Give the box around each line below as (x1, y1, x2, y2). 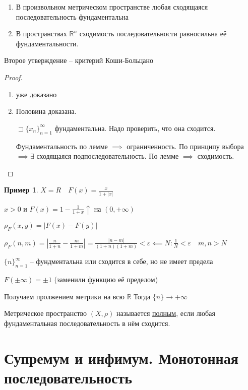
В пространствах (16, 28, 67, 39)
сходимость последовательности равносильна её (79, 28, 227, 39)
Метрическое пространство (4, 308, 87, 318)
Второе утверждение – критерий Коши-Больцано (4, 55, 153, 66)
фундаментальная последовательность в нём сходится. (4, 317, 170, 328)
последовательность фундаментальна (16, 11, 129, 22)
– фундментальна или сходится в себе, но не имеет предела (30, 256, 213, 267)
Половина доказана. (16, 106, 77, 116)
